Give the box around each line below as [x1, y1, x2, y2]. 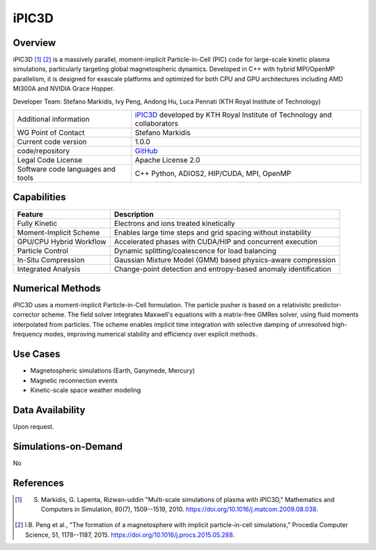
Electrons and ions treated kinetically [113, 218, 235, 228]
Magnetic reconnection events [30, 376, 118, 385]
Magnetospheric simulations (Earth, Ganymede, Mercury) [30, 366, 195, 375]
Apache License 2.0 [134, 155, 201, 165]
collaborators [134, 119, 179, 129]
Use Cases [13, 348, 61, 360]
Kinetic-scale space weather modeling [30, 386, 141, 394]
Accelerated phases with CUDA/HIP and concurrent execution [113, 236, 318, 246]
